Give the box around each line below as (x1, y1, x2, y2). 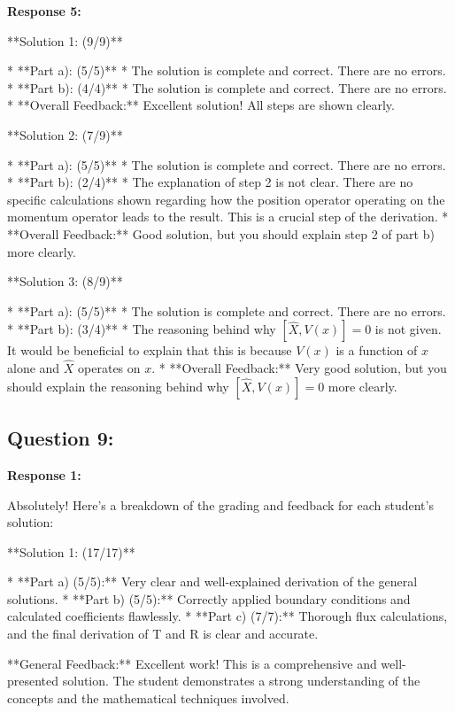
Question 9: (7, 424, 114, 452)
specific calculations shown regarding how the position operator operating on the (7, 190, 445, 208)
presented (7, 671, 59, 690)
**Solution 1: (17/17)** (7, 542, 135, 561)
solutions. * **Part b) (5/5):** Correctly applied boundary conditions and (7, 589, 411, 608)
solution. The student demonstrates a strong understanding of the (62, 671, 420, 690)
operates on (78, 359, 141, 377)
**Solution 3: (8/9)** (7, 272, 123, 291)
